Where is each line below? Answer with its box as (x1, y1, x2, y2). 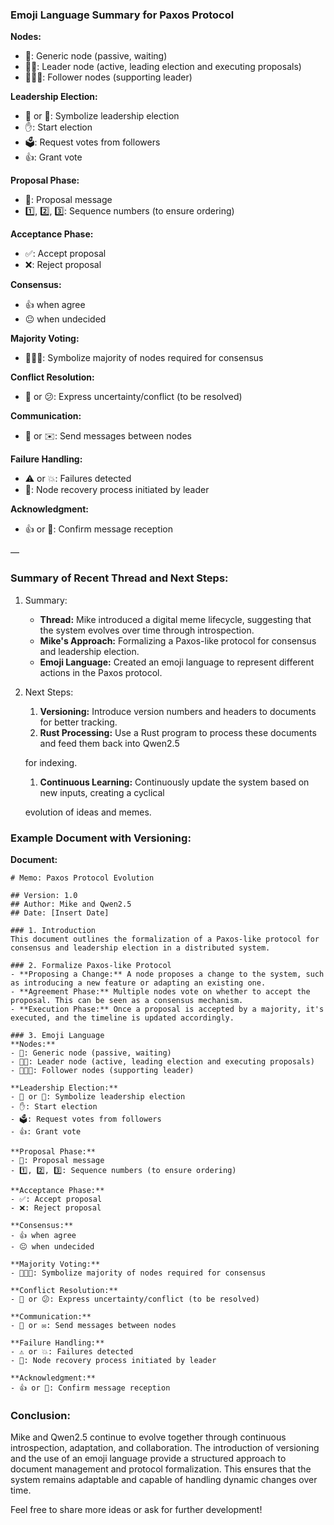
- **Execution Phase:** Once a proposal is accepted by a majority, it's (10, 1004, 325, 1014)
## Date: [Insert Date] (10, 908, 110, 918)
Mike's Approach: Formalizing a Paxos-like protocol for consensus (39, 634, 317, 647)
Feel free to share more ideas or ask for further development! (10, 1504, 263, 1516)
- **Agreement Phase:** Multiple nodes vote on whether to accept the (10, 986, 311, 997)
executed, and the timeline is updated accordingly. (10, 1013, 235, 1023)
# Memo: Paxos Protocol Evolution (10, 873, 155, 883)
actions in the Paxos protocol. (39, 666, 163, 678)
